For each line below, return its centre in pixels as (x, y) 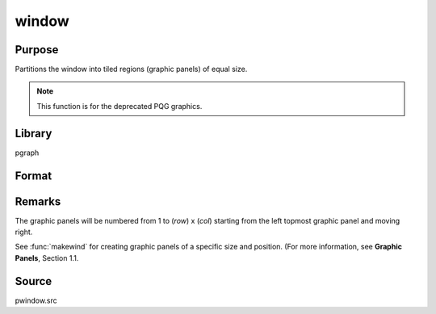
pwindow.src (36, 300)
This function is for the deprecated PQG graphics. (119, 106)
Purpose (37, 50)
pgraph (27, 153)
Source (34, 281)
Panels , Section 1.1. (47, 257)
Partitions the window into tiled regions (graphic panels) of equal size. (131, 69)
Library (34, 133)
